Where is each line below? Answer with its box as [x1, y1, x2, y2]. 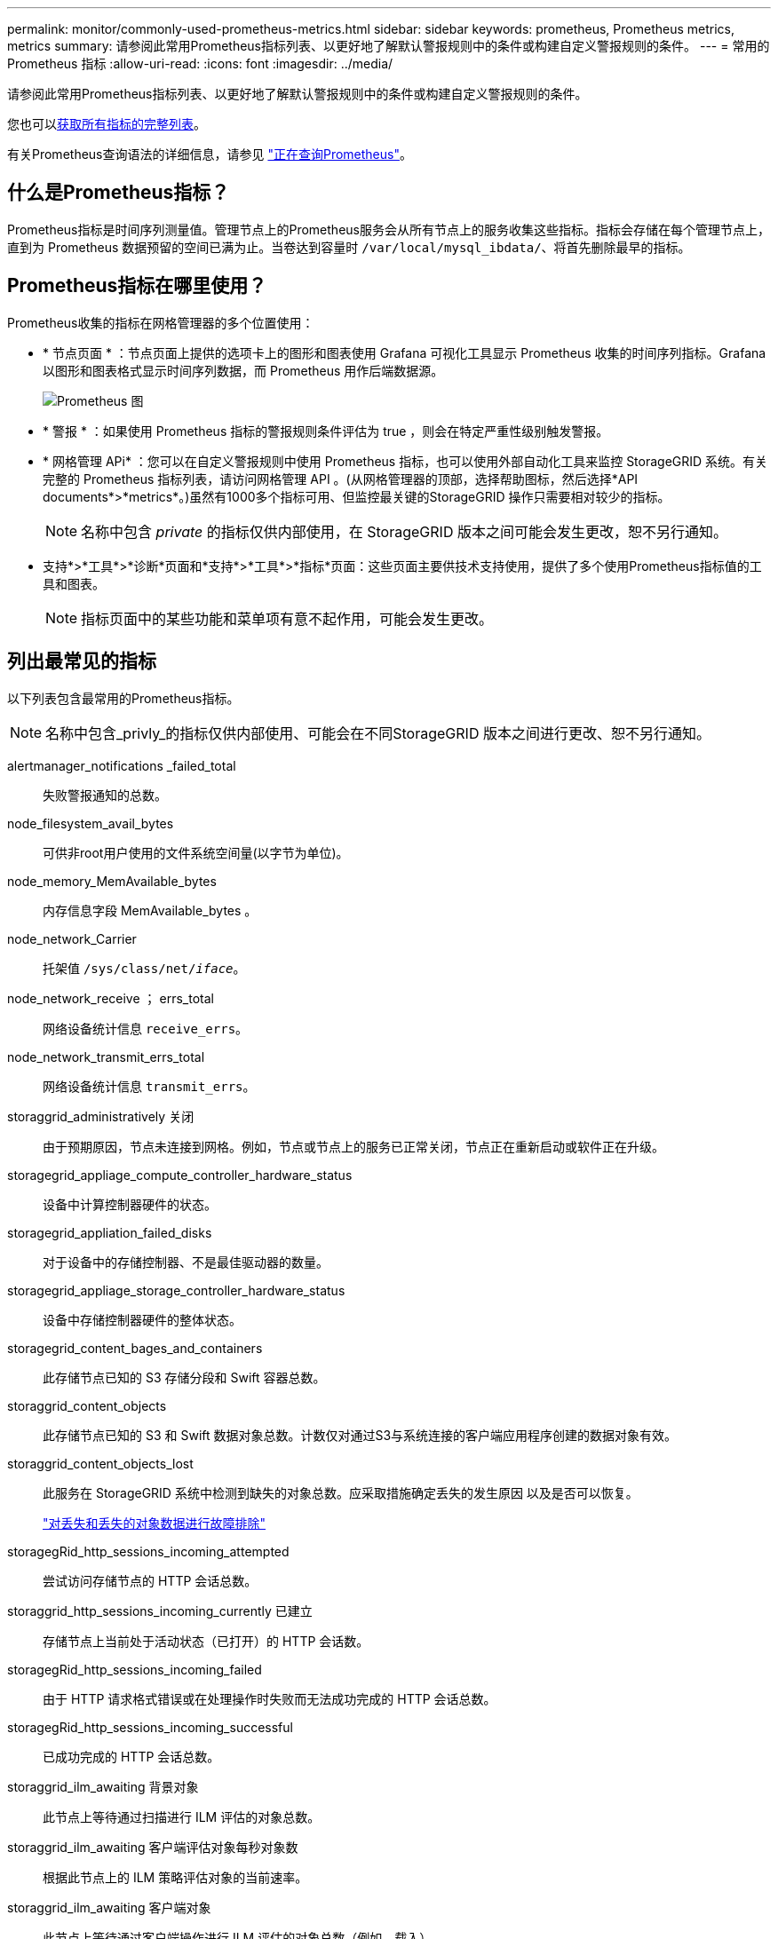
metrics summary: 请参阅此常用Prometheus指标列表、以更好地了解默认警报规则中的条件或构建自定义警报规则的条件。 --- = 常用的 [7, 38, 770, 53]
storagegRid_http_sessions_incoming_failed [7, 1661, 262, 1677]
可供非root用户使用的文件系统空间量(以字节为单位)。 [43, 844, 349, 860]
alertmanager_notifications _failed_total [7, 757, 236, 773]
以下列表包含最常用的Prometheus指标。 [7, 690, 240, 706]
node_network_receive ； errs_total [7, 990, 214, 1006]
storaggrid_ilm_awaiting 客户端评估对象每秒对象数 [7, 1839, 298, 1855]
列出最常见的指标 [7, 650, 156, 673]
